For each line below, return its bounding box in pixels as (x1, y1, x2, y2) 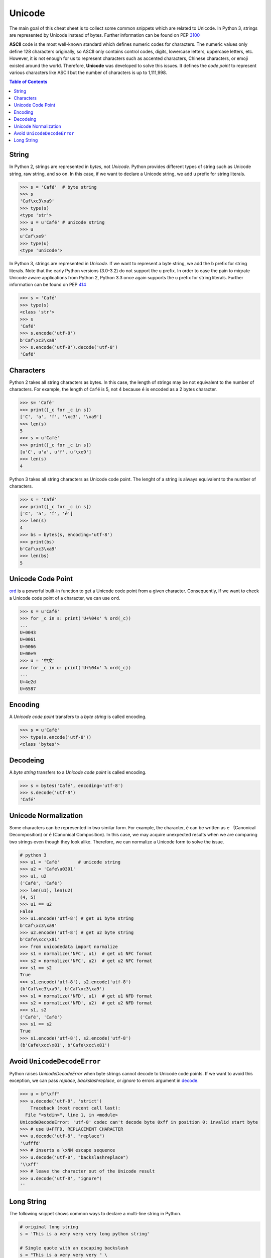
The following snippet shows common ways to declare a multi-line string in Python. (9, 1210, 182, 1216)
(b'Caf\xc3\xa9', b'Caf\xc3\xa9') (20, 986, 105, 992)
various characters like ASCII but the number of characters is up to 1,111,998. (9, 69, 168, 75)
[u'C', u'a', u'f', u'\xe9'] (20, 449, 92, 455)
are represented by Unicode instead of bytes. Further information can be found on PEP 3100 (9, 32, 200, 38)
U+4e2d (20, 679, 36, 684)
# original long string (20, 1224, 79, 1230)
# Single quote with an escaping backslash (20, 1245, 129, 1250)
